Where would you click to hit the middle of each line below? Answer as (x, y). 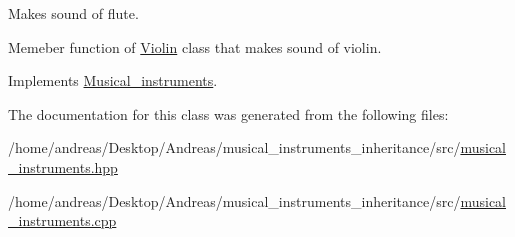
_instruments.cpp (62, 220)
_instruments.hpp (63, 166)
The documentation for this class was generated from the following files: (228, 113)
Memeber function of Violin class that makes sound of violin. (195, 46)
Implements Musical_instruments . (113, 80)
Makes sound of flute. (73, 13)
